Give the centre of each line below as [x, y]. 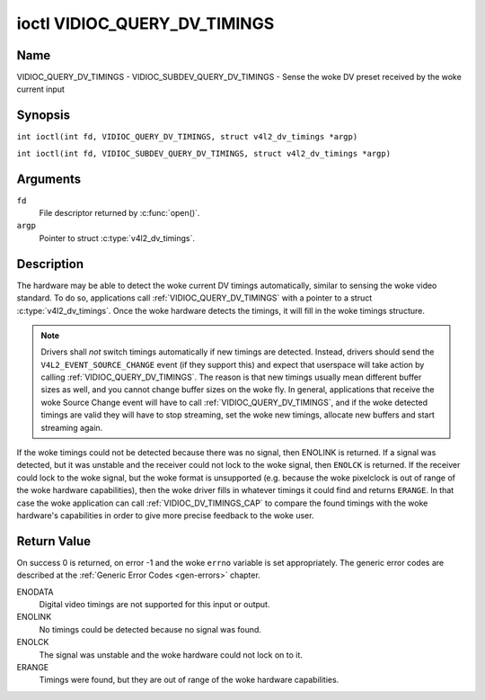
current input [40, 89]
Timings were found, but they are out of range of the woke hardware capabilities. [189, 680]
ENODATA [35, 592]
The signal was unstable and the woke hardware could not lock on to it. [171, 655]
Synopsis [44, 116]
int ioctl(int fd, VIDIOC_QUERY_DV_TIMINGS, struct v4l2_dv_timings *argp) [187, 137]
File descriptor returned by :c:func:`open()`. [119, 213]
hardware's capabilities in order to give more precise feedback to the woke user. [165, 515]
